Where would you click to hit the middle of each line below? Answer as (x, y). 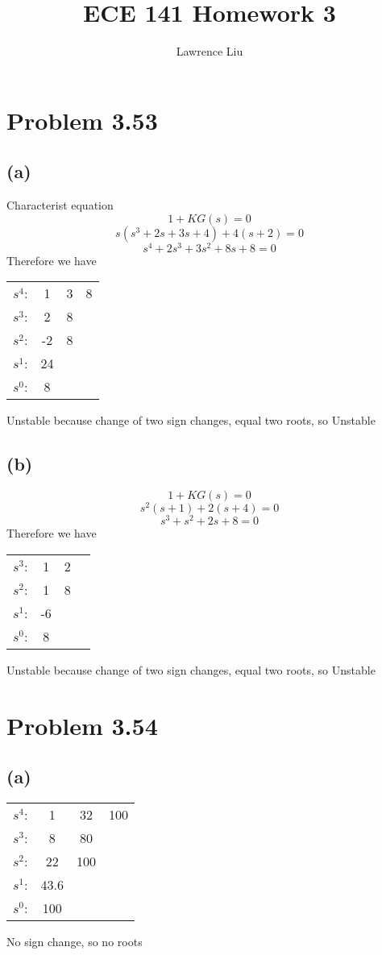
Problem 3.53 (82, 120)
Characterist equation (60, 205)
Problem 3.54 (82, 725)
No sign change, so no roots (75, 942)
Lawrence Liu (210, 51)
